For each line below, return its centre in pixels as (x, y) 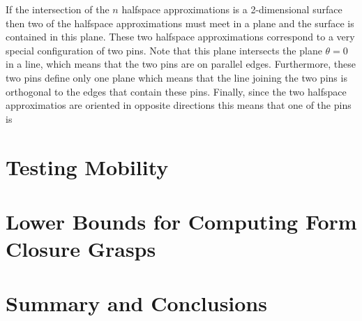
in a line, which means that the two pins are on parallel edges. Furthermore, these (181, 64)
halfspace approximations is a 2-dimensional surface (232, 9)
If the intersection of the (58, 9)
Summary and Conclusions (136, 303)
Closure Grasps (81, 249)
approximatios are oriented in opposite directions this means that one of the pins (179, 105)
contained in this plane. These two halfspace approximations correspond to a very (180, 37)
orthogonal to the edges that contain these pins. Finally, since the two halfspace (176, 91)
